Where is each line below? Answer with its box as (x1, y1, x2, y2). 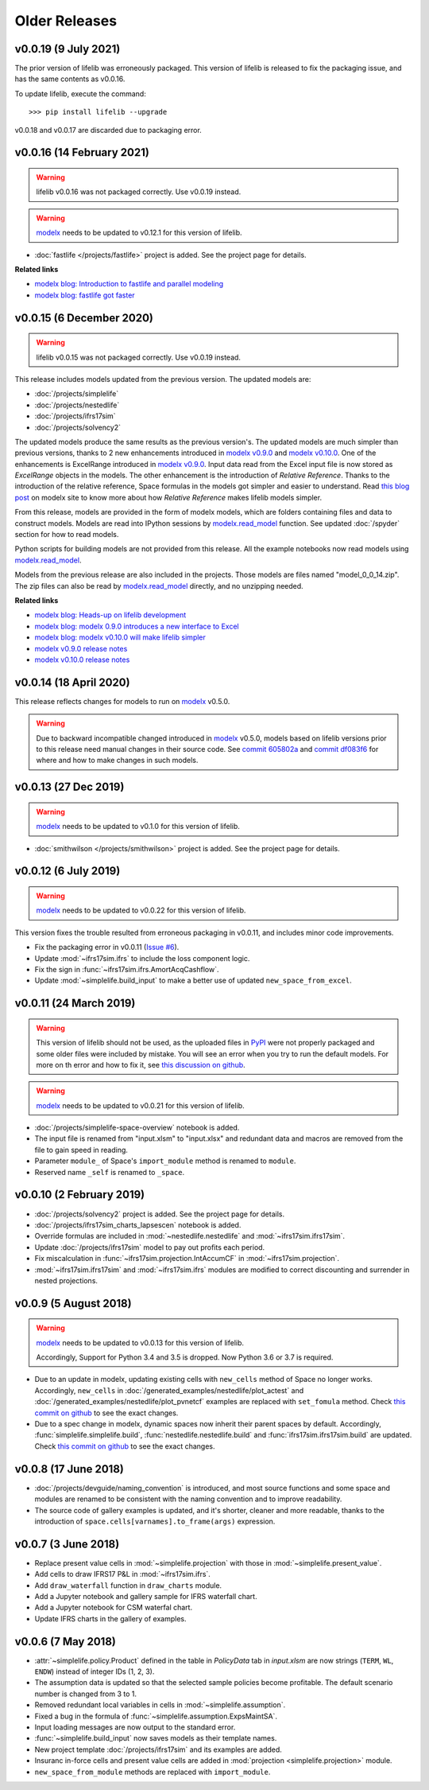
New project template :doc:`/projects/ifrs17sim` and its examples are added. (34, 1745, 282, 1754)
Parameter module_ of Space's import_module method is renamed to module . (34, 1156, 296, 1165)
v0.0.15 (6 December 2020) (14, 311, 154, 325)
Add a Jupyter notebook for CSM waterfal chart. (34, 1603, 193, 1613)
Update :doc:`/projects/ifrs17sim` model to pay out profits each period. (34, 1242, 265, 1252)
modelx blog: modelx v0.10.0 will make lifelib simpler (34, 632, 207, 642)
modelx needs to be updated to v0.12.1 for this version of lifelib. (36, 228, 242, 238)
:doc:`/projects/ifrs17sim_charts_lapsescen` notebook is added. (34, 1220, 242, 1229)
